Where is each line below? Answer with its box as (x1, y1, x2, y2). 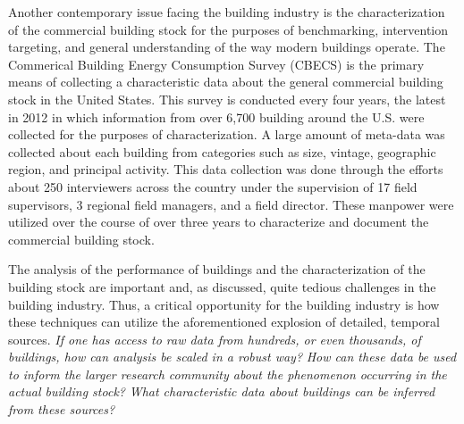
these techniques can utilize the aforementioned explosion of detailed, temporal (8, 312, 440, 331)
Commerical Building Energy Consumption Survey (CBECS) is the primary (8, 54, 425, 73)
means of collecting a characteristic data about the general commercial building (8, 72, 443, 91)
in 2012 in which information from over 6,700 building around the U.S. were (8, 107, 425, 126)
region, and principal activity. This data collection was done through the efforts (8, 160, 443, 179)
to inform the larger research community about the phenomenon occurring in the (8, 364, 447, 383)
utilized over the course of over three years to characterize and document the (8, 212, 429, 231)
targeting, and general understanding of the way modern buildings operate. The (8, 37, 445, 56)
